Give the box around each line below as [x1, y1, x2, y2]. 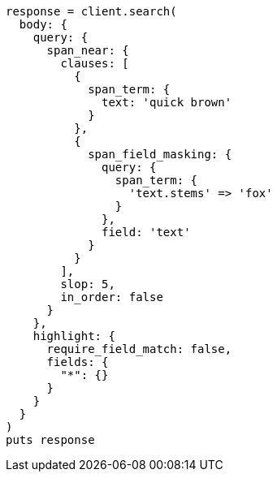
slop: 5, [60, 278, 115, 291]
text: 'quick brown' [102, 96, 232, 109]
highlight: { [32, 329, 115, 342]
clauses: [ [60, 57, 129, 70]
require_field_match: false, [46, 342, 232, 355]
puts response [6, 433, 95, 446]
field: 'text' [102, 226, 191, 239]
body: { [19, 18, 67, 31]
